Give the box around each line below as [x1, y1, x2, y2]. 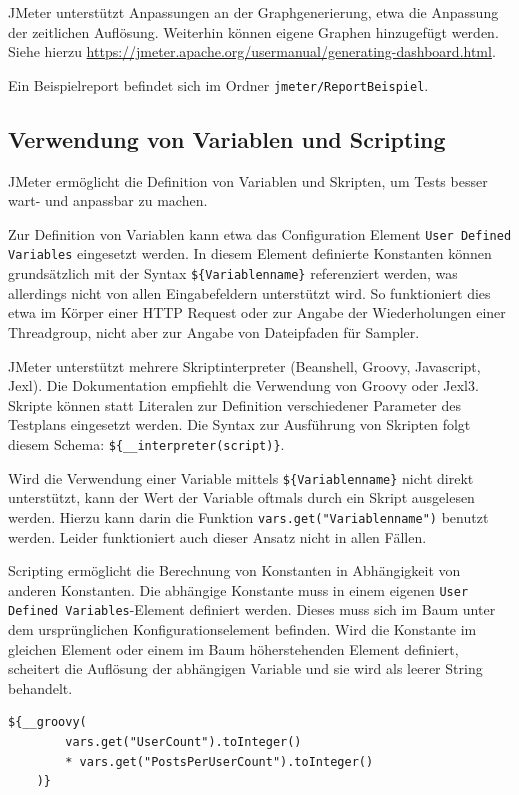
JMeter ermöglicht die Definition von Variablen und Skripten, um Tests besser [8, 170, 488, 191]
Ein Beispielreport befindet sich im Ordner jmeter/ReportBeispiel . [8, 74, 429, 95]
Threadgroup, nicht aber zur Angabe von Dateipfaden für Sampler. [8, 321, 420, 342]
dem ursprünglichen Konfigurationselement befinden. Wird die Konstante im [8, 619, 477, 640]
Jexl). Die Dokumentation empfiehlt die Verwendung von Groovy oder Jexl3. [8, 375, 479, 396]
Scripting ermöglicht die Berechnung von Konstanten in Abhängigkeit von [8, 560, 461, 581]
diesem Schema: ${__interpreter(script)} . [8, 433, 285, 454]
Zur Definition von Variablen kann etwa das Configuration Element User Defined [8, 223, 512, 244]
